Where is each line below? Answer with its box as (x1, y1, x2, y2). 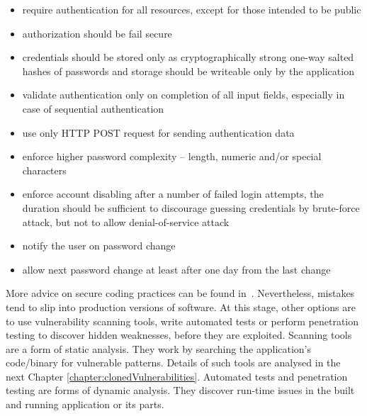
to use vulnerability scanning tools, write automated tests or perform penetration (6, 313, 359, 328)
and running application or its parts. (6, 397, 164, 412)
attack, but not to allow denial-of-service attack (22, 214, 230, 229)
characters (22, 162, 67, 177)
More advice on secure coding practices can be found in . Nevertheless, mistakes (6, 286, 355, 300)
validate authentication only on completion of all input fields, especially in (22, 87, 345, 102)
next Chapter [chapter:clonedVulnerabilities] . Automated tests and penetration (6, 369, 348, 383)
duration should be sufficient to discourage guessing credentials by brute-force (22, 200, 360, 215)
